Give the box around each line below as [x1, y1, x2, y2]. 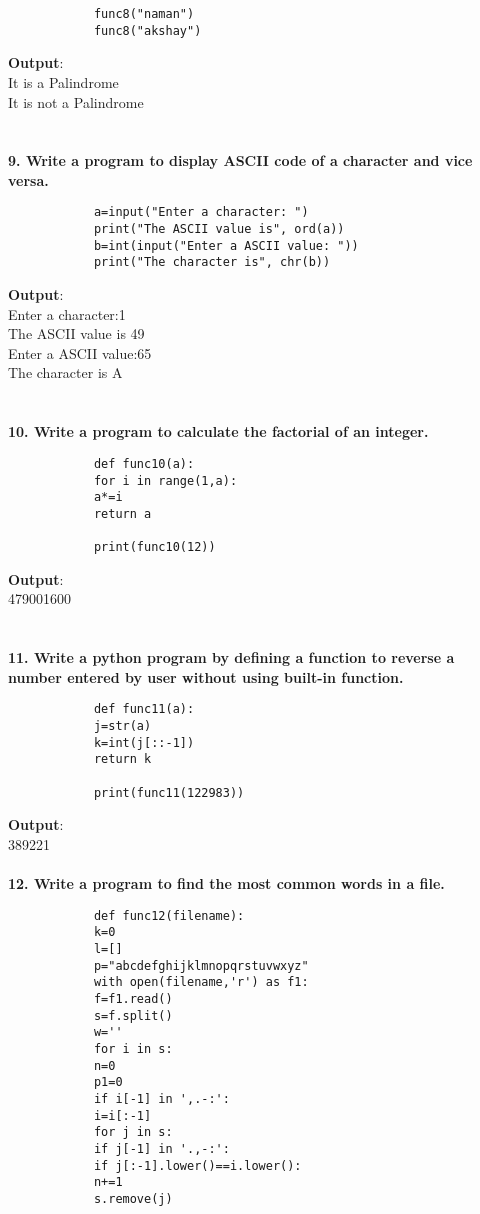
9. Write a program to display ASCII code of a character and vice [8, 150, 473, 171]
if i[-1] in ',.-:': [93, 1091, 230, 1106]
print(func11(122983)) [93, 785, 245, 800]
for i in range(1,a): [93, 473, 238, 488]
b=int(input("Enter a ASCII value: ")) [93, 238, 359, 253]
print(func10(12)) [93, 540, 216, 555]
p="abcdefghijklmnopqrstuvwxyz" [93, 958, 309, 973]
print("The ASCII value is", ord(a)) [93, 222, 345, 237]
